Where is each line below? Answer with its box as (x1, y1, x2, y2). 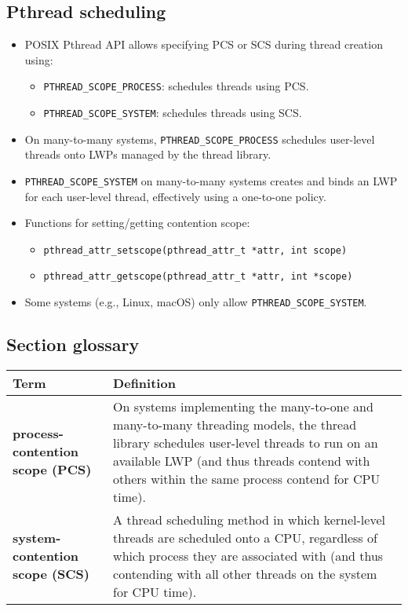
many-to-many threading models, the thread (113, 415, 357, 434)
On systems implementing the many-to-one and (113, 397, 373, 415)
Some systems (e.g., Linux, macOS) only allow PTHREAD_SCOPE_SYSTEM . (24, 294, 367, 310)
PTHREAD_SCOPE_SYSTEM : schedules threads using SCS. (43, 104, 302, 121)
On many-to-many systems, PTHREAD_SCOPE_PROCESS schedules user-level (24, 130, 375, 147)
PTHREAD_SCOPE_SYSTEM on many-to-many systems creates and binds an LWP (24, 172, 398, 188)
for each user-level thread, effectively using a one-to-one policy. (24, 188, 326, 204)
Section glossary (6, 332, 140, 357)
